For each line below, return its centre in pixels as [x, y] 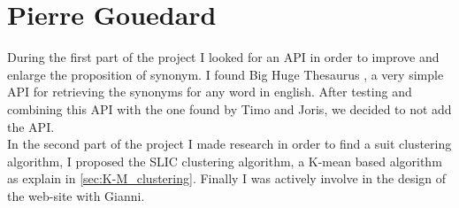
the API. [31, 126]
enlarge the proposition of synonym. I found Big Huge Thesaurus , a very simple [226, 74]
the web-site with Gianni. [76, 195]
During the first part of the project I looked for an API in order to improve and [223, 57]
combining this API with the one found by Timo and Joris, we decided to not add [229, 108]
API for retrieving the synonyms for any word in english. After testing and [210, 92]
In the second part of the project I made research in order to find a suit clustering [229, 144]
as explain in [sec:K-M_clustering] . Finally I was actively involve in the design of [227, 178]
